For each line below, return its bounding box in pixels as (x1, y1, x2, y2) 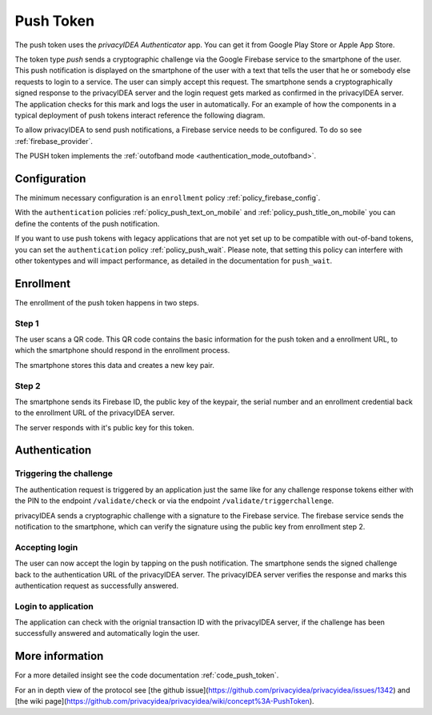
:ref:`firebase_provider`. (14, 136, 94, 146)
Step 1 (14, 318, 39, 329)
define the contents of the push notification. (14, 218, 160, 228)
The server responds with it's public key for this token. (14, 422, 195, 432)
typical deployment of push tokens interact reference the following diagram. (14, 110, 266, 120)
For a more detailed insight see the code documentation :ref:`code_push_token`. (14, 670, 279, 680)
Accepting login (14, 541, 78, 553)
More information (14, 649, 104, 663)
